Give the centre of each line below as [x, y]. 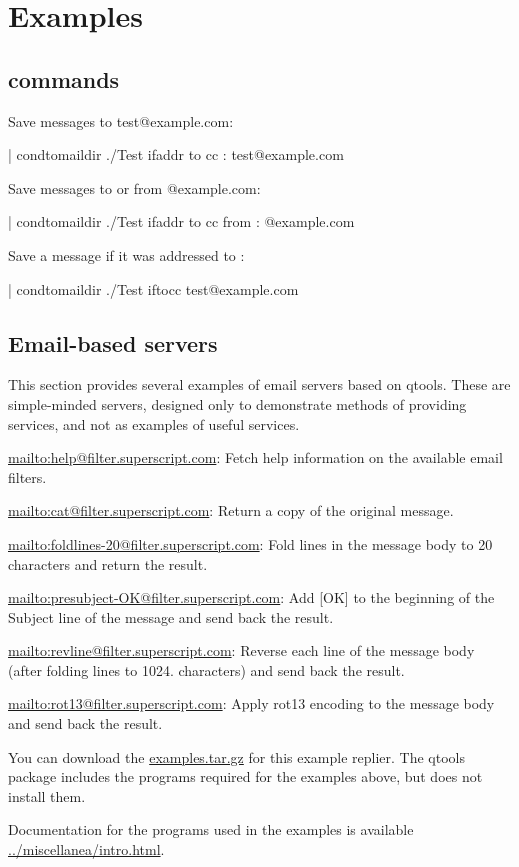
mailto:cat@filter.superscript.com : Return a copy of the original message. [231, 510]
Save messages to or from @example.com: [134, 187]
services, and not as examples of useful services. [154, 423]
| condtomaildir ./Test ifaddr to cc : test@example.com [176, 154]
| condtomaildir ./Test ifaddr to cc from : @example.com [181, 221]
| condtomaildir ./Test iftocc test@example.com [153, 288]
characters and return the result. [108, 563]
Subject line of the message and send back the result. [171, 616]
